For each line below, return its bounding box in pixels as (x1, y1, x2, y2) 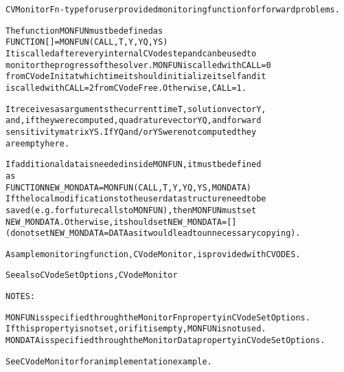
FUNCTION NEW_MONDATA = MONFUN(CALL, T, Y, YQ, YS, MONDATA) (5, 182, 252, 193)
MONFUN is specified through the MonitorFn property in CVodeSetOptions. (5, 312, 310, 322)
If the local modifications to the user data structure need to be (5, 194, 266, 204)
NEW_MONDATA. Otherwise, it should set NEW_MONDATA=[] (5, 217, 237, 227)
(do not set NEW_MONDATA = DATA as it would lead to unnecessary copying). (5, 228, 301, 239)
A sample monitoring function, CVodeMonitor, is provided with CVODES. (5, 249, 301, 259)
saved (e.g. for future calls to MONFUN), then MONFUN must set (5, 205, 257, 215)
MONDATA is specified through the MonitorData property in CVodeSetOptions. (5, 336, 325, 346)
